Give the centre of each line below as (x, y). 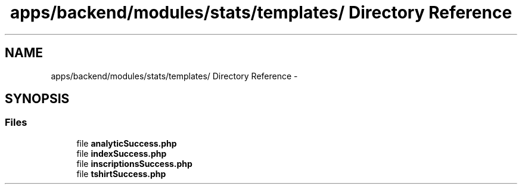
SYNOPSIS (37, 99)
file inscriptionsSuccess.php (134, 163)
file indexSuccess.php (122, 153)
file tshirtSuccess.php (121, 173)
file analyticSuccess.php (127, 143)
